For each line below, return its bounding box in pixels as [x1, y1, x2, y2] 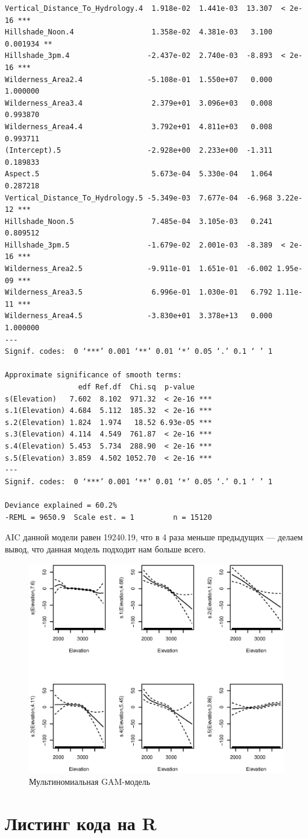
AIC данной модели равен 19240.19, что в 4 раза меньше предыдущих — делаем [5, 531, 303, 543]
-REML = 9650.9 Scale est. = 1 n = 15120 [5, 513, 212, 522]
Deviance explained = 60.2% [5, 501, 118, 510]
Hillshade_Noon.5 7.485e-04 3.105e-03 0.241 [5, 217, 272, 226]
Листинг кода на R [5, 810, 157, 835]
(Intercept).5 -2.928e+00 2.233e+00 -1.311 [5, 146, 272, 155]
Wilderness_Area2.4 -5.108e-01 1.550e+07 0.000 [5, 75, 272, 84]
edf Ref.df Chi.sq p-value [78, 383, 195, 391]
